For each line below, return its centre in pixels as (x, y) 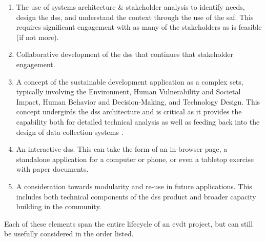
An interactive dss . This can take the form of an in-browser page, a (122, 149)
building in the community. (59, 206)
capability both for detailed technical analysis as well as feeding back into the (138, 121)
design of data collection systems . (70, 132)
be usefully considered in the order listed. (69, 234)
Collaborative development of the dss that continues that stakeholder (125, 54)
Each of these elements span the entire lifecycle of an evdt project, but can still (129, 223)
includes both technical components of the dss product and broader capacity (136, 196)
